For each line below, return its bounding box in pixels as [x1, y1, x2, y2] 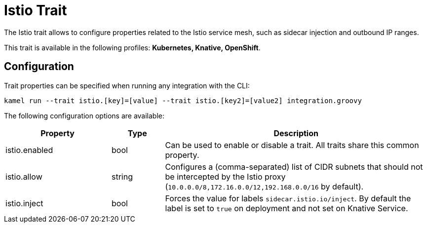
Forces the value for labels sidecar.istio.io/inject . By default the [165, 193, 411, 203]
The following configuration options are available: [4, 111, 165, 120]
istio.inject [5, 198, 43, 208]
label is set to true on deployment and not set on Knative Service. [165, 203, 408, 213]
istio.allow [5, 171, 42, 182]
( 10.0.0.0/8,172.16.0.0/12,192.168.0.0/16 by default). [165, 181, 364, 191]
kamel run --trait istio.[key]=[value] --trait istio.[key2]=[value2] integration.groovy [4, 96, 362, 105]
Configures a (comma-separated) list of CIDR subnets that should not [165, 161, 423, 172]
